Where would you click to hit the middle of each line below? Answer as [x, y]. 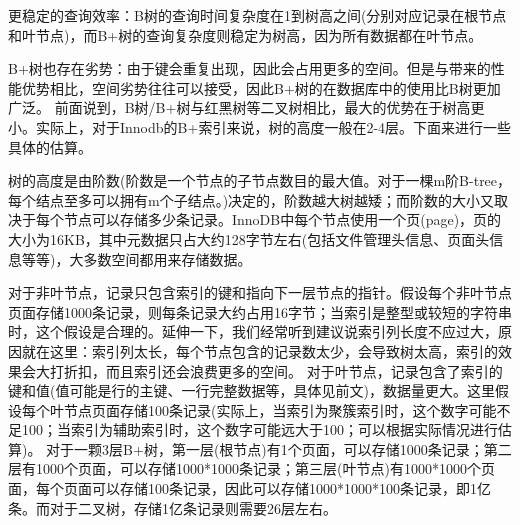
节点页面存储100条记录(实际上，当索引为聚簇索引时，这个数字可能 [280, 409]
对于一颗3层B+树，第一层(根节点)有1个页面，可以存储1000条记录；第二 [279, 448]
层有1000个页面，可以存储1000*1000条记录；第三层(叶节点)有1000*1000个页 [251, 468]
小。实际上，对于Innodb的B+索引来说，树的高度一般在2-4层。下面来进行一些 [260, 126]
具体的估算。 [50, 146]
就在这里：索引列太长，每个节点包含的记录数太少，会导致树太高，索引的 [259, 350]
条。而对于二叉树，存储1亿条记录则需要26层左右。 [172, 507]
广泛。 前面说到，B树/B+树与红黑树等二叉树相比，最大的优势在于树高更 [246, 107]
